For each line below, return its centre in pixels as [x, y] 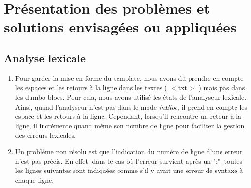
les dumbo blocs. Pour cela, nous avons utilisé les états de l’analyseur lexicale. [131, 97]
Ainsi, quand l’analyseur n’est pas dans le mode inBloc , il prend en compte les [131, 106]
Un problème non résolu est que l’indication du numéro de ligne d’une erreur [129, 151]
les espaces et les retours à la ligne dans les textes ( [91, 87]
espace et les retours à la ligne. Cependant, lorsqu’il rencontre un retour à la [128, 116]
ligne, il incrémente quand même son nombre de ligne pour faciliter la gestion [130, 125]
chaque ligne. [35, 180]
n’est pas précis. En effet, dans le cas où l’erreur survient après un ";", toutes [129, 161]
